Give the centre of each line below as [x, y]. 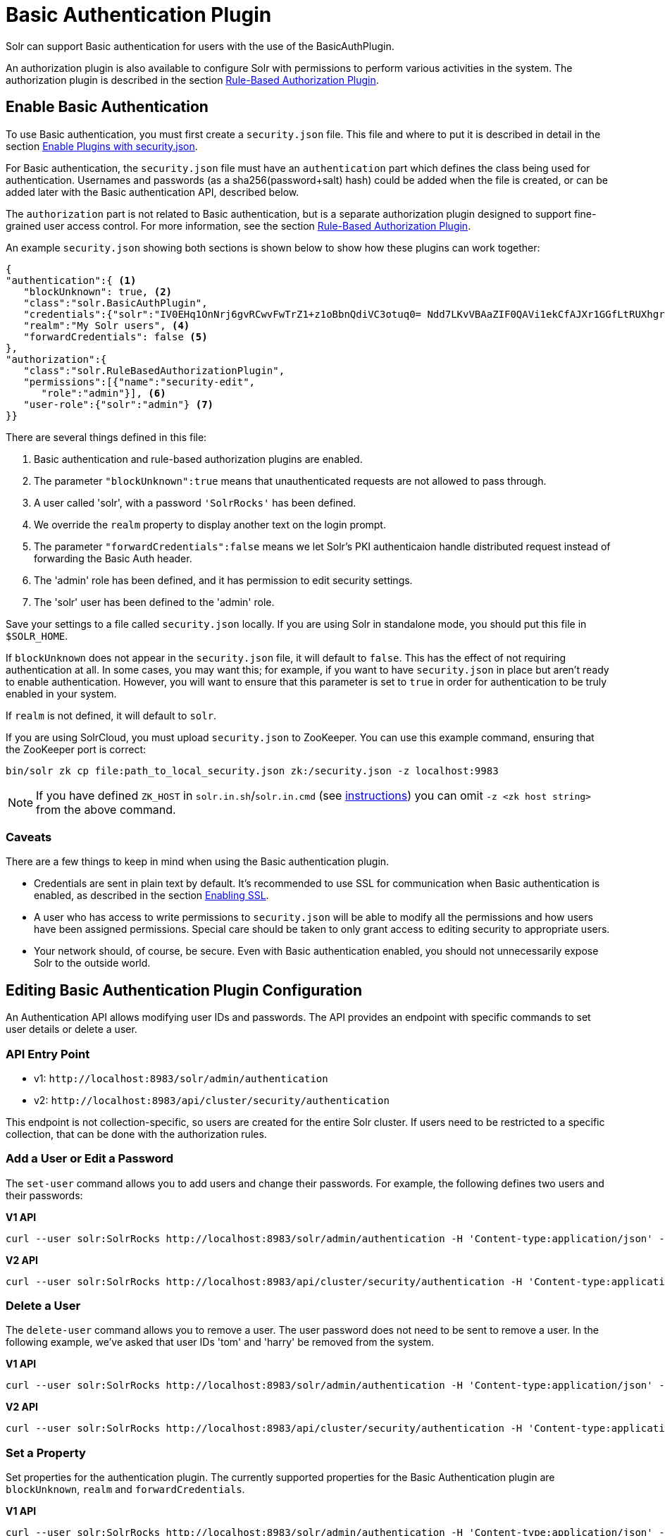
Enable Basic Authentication [107, 107]
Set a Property [46, 1453]
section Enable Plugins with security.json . [102, 146]
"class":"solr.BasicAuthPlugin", [116, 303]
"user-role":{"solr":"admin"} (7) [119, 404]
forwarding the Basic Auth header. [113, 558]
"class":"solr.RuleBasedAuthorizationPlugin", [154, 370]
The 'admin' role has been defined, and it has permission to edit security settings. [223, 580]
